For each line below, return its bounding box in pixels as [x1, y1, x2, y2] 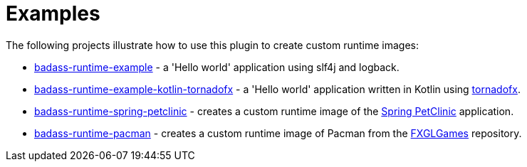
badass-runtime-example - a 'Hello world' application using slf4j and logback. [34, 60, 400, 73]
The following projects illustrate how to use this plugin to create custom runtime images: [6, 38, 419, 51]
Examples [6, 1, 100, 26]
